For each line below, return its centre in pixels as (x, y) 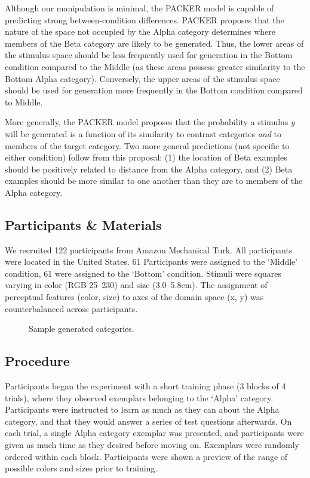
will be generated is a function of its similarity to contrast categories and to (143, 133)
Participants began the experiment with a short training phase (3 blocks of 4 (145, 386)
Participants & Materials (83, 224)
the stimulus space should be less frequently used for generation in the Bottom (149, 55)
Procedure (37, 361)
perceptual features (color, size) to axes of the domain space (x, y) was (134, 297)
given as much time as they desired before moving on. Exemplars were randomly (152, 445)
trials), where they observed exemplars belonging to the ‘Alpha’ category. (139, 397)
